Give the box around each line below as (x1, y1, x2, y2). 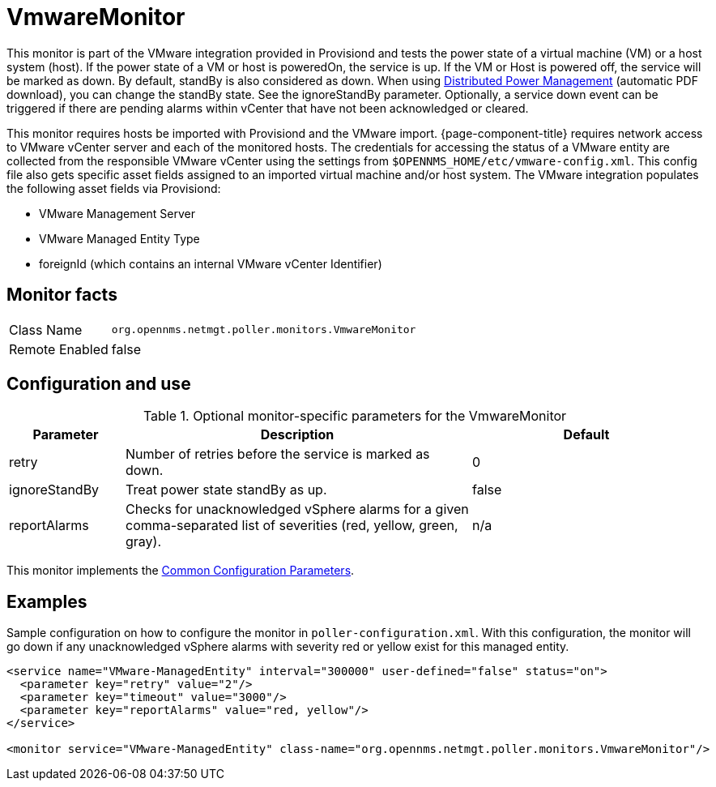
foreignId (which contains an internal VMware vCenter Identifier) (39, 256, 382, 271)
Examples (6, 591, 87, 612)
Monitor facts (6, 284, 117, 306)
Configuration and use (6, 374, 191, 395)
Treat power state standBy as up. (125, 481, 327, 498)
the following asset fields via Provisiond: (6, 181, 221, 195)
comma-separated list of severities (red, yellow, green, (125, 517, 458, 534)
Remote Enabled (9, 340, 109, 357)
